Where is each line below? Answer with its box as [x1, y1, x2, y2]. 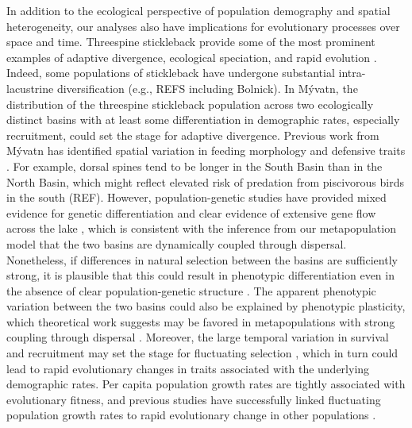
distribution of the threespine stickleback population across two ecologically [6, 95, 374, 112]
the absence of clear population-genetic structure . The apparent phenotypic [6, 282, 376, 299]
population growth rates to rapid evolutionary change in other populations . [6, 407, 376, 423]
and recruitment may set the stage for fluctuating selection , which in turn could [6, 345, 399, 361]
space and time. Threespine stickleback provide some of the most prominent [6, 33, 375, 50]
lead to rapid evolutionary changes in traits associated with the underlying [6, 360, 370, 376]
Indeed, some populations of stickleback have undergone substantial [6, 64, 335, 81]
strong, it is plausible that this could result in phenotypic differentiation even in [6, 267, 395, 283]
